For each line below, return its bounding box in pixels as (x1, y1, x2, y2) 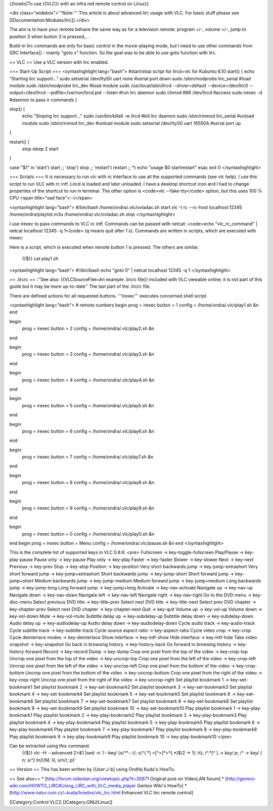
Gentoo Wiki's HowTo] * (137, 782, 187, 789)
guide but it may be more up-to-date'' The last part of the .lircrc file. (9, 283, 151, 289)
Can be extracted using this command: (9, 743, 90, 749)
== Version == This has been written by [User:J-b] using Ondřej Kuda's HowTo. (9, 766, 175, 773)
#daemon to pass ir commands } (9, 97, 77, 103)
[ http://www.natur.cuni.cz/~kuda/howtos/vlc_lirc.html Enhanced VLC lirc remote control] (9, 790, 194, 796)
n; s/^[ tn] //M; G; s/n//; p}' (22, 757, 76, 763)
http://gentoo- (226, 776, 256, 782)
